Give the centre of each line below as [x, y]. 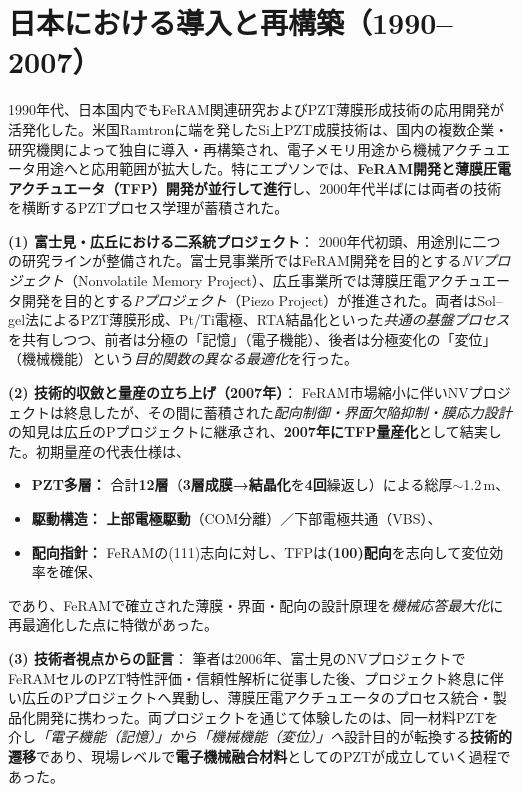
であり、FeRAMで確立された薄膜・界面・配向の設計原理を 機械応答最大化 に [256, 604]
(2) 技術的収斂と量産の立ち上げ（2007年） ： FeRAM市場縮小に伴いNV [238, 392]
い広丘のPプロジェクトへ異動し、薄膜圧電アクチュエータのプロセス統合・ [250, 697]
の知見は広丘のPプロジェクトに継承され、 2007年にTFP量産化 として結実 [248, 431]
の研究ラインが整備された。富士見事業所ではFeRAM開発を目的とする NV [245, 260]
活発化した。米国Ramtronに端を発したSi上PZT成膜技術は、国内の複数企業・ [258, 128]
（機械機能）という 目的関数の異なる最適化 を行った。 [183, 358]
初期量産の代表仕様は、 [112, 450]
